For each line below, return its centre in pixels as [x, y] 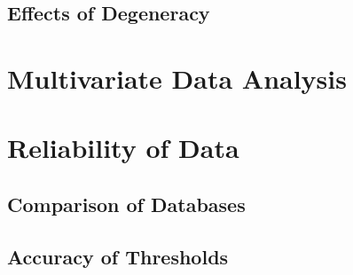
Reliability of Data [123, 148]
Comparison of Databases [126, 204]
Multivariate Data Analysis [177, 78]
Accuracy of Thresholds [118, 256]
